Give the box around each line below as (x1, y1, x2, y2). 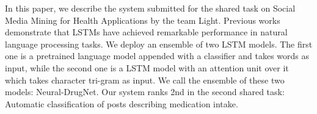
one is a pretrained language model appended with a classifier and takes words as (5, 49, 309, 62)
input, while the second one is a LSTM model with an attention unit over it (5, 61, 289, 74)
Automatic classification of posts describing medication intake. (5, 97, 238, 110)
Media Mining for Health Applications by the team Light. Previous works (5, 13, 280, 26)
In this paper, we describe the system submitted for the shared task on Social (5, 2, 296, 14)
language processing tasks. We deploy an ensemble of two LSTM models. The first (5, 37, 313, 50)
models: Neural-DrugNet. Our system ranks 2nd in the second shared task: (5, 85, 285, 98)
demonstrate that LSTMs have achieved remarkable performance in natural (5, 26, 288, 38)
